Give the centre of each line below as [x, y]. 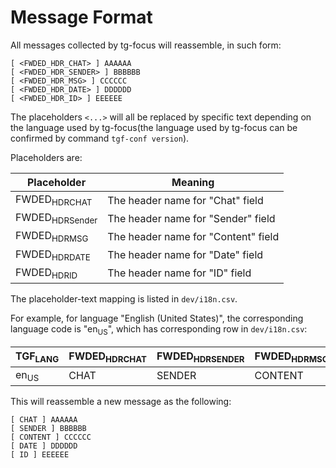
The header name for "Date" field [185, 255]
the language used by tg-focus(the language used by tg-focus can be [154, 127]
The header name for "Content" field [193, 236]
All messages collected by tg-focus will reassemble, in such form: [146, 45]
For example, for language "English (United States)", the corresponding [157, 318]
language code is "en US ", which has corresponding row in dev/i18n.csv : [159, 329]
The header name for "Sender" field [191, 218]
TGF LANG [37, 357]
